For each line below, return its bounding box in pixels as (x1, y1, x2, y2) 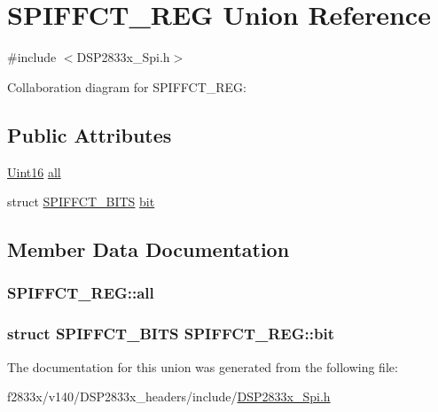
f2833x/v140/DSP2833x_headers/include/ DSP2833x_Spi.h (7, 387, 331, 406)
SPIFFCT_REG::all (7, 282, 154, 304)
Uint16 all (7, 162, 61, 181)
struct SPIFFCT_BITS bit (7, 192, 155, 211)
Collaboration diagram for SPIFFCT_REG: (7, 77, 246, 96)
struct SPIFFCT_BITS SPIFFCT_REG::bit (7, 323, 334, 345)
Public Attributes (7, 120, 172, 148)
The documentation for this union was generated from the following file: (7, 357, 398, 376)
